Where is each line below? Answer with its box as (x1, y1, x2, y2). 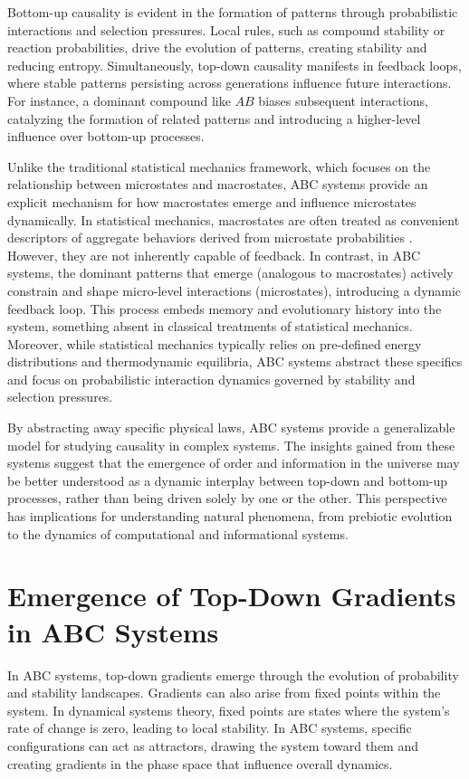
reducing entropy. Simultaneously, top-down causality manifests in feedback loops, (7, 55, 462, 74)
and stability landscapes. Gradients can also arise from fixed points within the (7, 683, 441, 702)
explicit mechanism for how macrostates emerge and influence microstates (7, 192, 416, 211)
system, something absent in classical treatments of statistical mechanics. (7, 317, 413, 336)
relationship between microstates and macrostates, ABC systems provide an (7, 175, 428, 194)
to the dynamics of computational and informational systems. (7, 524, 349, 543)
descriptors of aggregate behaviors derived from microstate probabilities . (7, 228, 413, 247)
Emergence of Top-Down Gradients (7, 577, 456, 614)
